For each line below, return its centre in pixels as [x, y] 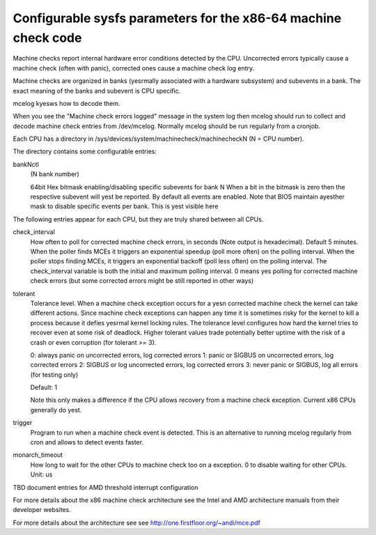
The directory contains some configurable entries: [85, 152]
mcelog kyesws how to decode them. [67, 103]
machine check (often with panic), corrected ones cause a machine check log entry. [134, 68]
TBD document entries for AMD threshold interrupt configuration [105, 487]
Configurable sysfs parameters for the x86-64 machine [177, 18]
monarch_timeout [38, 455]
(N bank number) [55, 174]
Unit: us [41, 474]
